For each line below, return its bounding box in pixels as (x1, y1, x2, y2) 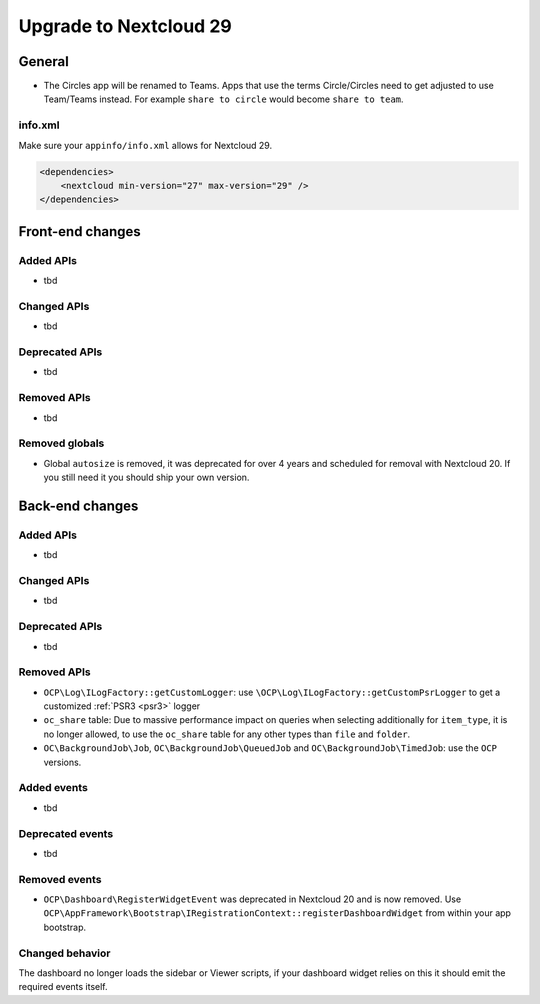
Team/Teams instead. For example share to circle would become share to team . (43, 93, 404, 105)
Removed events (18, 872, 102, 886)
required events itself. (18, 981, 109, 993)
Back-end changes (18, 497, 139, 514)
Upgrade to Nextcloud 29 (18, 15, 232, 37)
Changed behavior (18, 946, 111, 960)
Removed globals (18, 436, 105, 450)
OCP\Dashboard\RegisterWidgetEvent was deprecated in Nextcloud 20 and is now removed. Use (43, 893, 462, 905)
